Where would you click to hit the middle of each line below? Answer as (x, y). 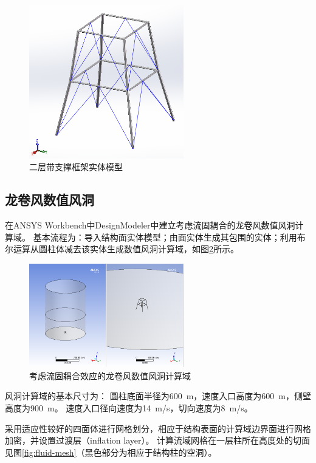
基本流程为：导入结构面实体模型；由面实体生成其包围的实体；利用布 (169, 237)
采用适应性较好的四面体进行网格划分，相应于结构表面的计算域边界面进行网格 (158, 428)
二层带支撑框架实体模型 (76, 167)
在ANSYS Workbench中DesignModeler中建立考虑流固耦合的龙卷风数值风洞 (150, 225)
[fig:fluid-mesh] (49, 452)
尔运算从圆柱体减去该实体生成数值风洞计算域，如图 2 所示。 (122, 249)
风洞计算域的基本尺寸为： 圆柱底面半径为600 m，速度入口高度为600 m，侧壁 (158, 396)
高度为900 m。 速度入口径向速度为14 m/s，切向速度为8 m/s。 (129, 407)
